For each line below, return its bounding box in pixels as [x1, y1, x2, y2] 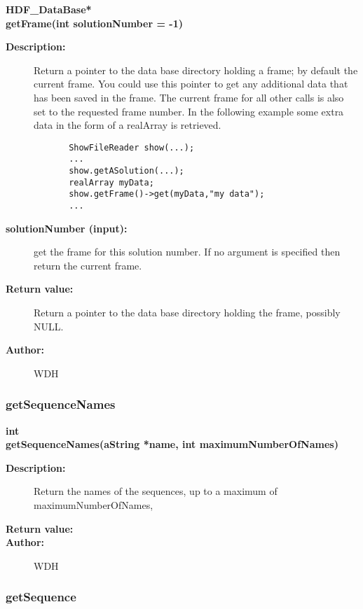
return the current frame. [34, 258, 142, 272]
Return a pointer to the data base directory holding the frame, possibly [34, 305, 341, 320]
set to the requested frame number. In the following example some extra [34, 104, 344, 118]
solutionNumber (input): [6, 220, 128, 235]
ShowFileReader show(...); [69, 142, 195, 153]
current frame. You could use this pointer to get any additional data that [34, 76, 348, 91]
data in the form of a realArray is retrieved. [34, 118, 221, 132]
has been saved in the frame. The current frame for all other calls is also [34, 90, 344, 104]
